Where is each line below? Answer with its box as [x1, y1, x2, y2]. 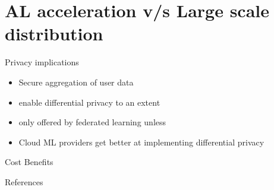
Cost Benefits [5, 156, 53, 168]
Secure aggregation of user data [18, 75, 134, 88]
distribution [5, 21, 103, 46]
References [5, 175, 43, 188]
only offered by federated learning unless [18, 116, 166, 128]
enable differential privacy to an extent [18, 96, 160, 108]
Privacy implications [5, 56, 79, 68]
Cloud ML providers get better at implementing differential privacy [18, 135, 264, 148]
